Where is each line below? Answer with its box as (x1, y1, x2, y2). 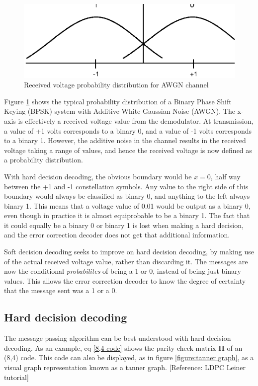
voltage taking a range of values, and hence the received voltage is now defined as (4, 145, 252, 155)
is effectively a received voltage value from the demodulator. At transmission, (18, 115, 254, 126)
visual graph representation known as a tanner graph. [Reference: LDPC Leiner (4, 362, 246, 373)
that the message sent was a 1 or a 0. (4, 285, 117, 296)
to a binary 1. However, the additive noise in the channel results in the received (4, 135, 246, 146)
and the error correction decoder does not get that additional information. (4, 230, 230, 240)
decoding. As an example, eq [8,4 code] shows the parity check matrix (4, 342, 216, 353)
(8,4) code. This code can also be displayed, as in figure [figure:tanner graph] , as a (4, 352, 254, 363)
